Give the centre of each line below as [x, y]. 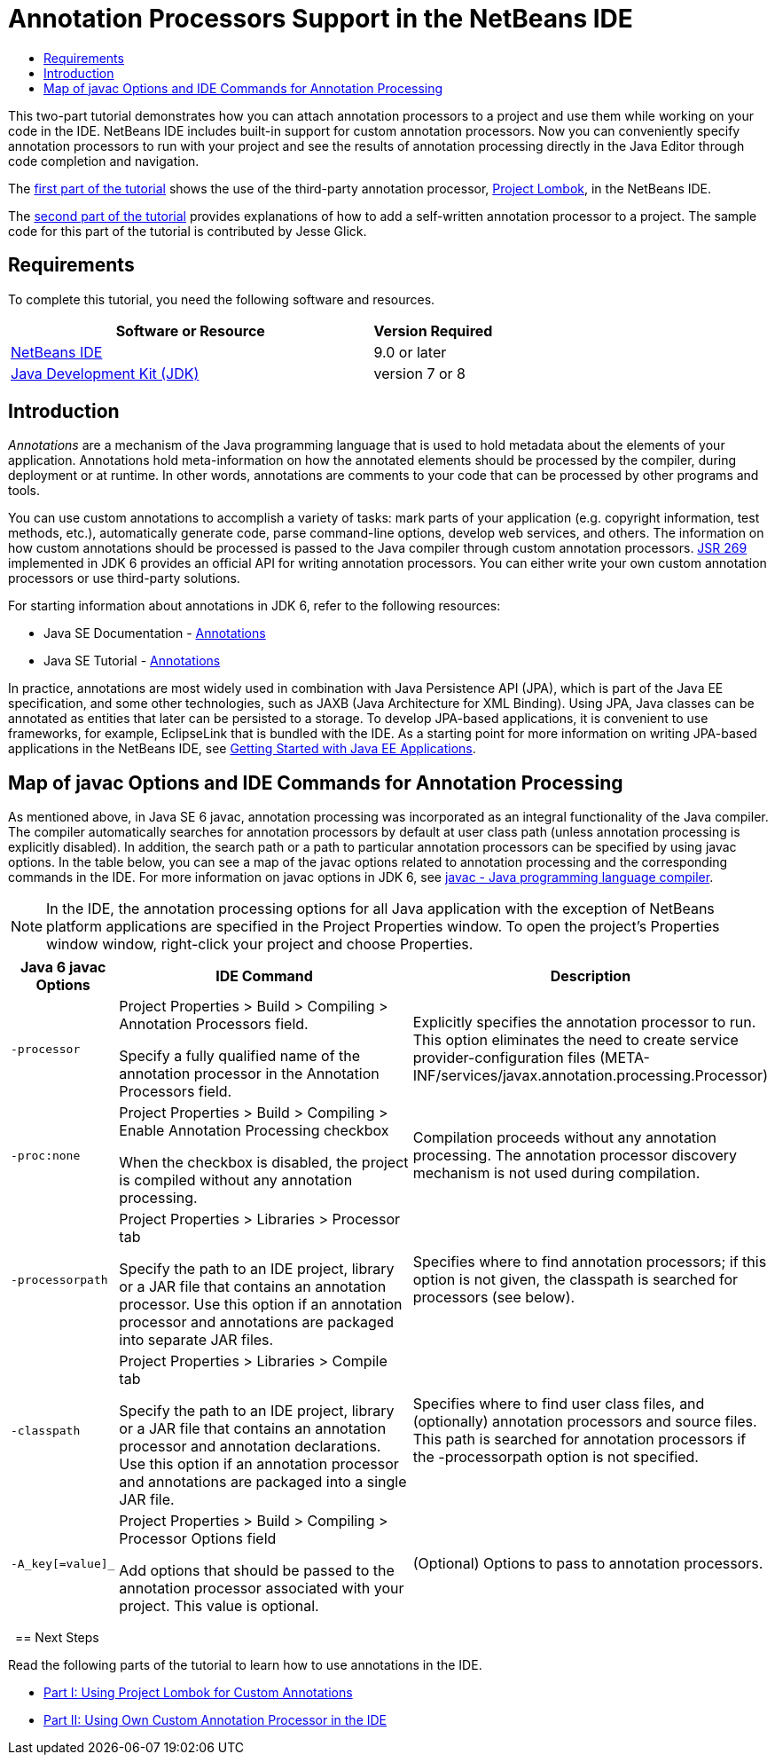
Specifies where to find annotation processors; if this [590, 1262]
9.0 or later [410, 352]
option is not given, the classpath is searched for [575, 1280]
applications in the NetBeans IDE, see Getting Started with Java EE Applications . [242, 749]
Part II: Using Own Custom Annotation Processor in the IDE [215, 1720]
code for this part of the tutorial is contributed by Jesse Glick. [188, 231]
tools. [24, 491]
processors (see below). [494, 1298]
